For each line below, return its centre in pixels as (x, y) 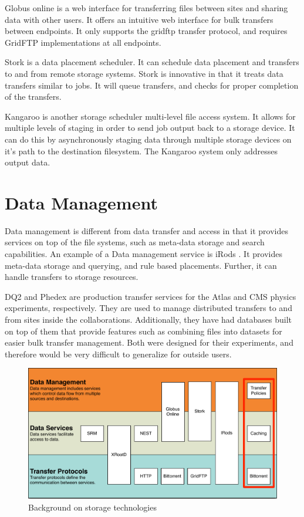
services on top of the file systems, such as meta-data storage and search (135, 242)
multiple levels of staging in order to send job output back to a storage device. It (150, 128)
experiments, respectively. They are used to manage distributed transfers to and (148, 308)
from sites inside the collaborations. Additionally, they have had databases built (148, 319)
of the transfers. (33, 97)
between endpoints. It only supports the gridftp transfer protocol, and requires (146, 31)
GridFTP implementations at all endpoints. (83, 42)
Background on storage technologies (92, 507)
